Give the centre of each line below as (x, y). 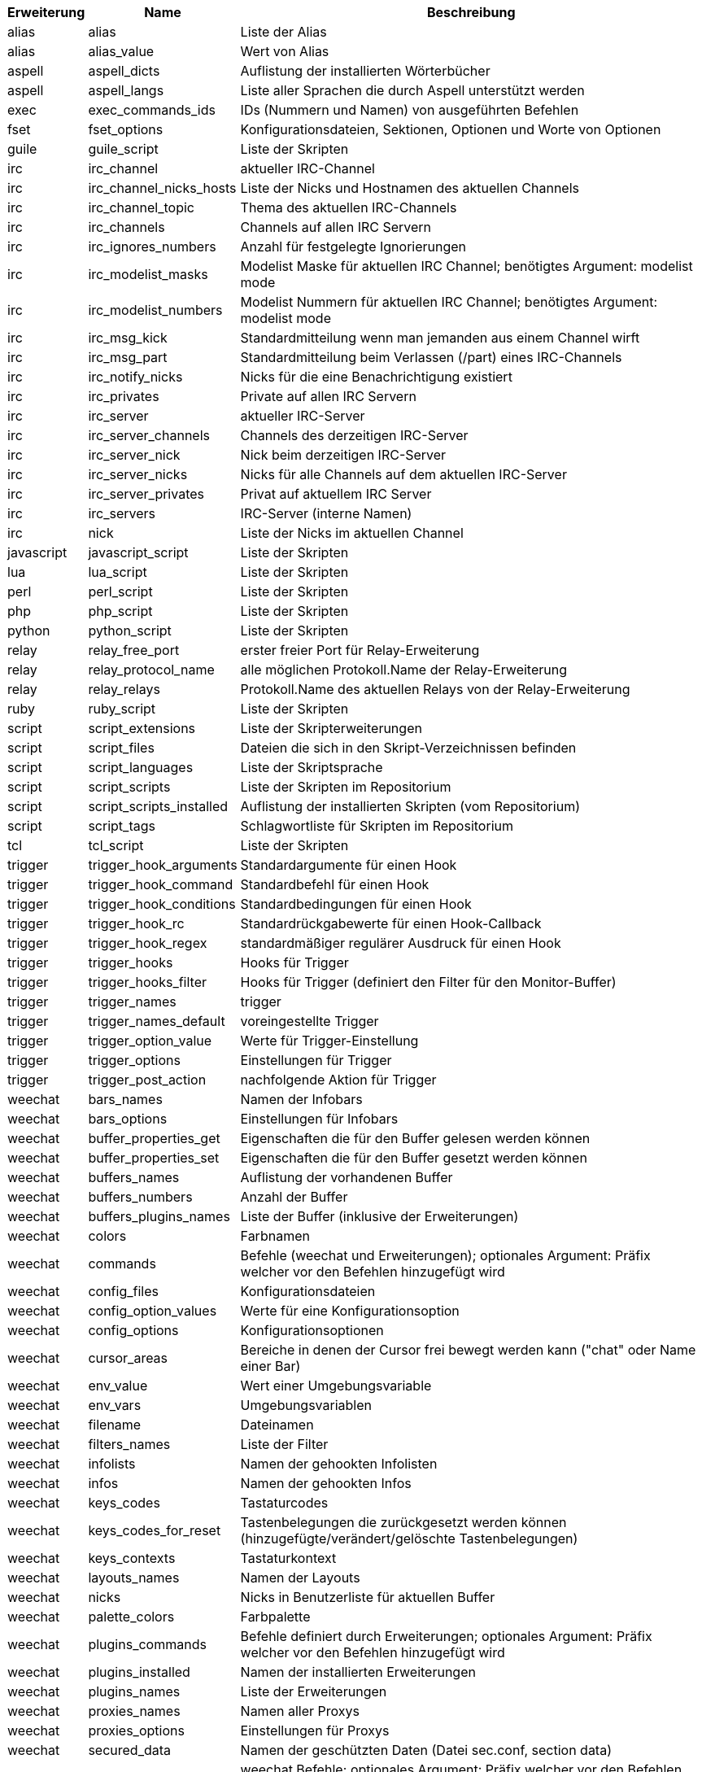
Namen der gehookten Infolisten (339, 1464)
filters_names (129, 1444)
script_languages (141, 767)
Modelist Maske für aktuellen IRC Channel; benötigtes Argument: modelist (467, 266)
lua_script (118, 572)
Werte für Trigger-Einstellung (329, 1041)
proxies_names (134, 1711)
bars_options (128, 1119)
